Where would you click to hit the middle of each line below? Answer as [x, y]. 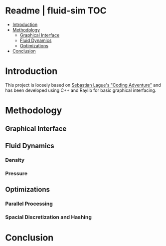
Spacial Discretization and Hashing [49, 217]
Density [15, 160]
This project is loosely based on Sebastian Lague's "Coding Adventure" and [83, 85]
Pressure [16, 173]
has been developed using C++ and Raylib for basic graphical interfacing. [81, 90]
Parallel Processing [29, 204]
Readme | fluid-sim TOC [56, 11]
